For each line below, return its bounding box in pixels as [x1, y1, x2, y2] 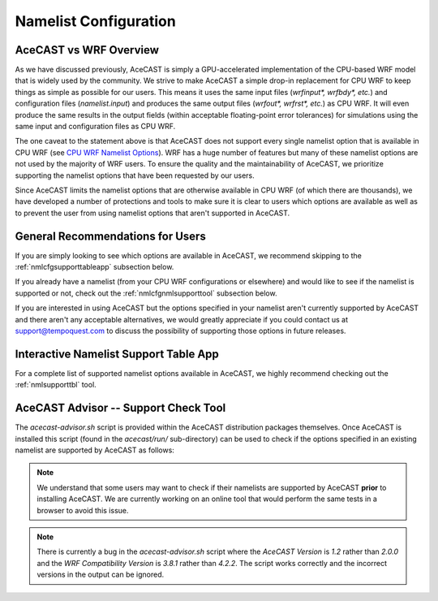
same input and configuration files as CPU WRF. [15, 122, 176, 132]
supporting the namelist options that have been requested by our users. [15, 171, 255, 180]
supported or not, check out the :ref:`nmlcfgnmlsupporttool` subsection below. [15, 288, 277, 298]
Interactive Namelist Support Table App [15, 347, 219, 361]
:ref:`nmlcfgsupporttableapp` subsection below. [15, 262, 174, 272]
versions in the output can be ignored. [36, 569, 165, 580]
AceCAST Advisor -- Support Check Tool [15, 401, 226, 415]
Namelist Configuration [15, 12, 176, 30]
